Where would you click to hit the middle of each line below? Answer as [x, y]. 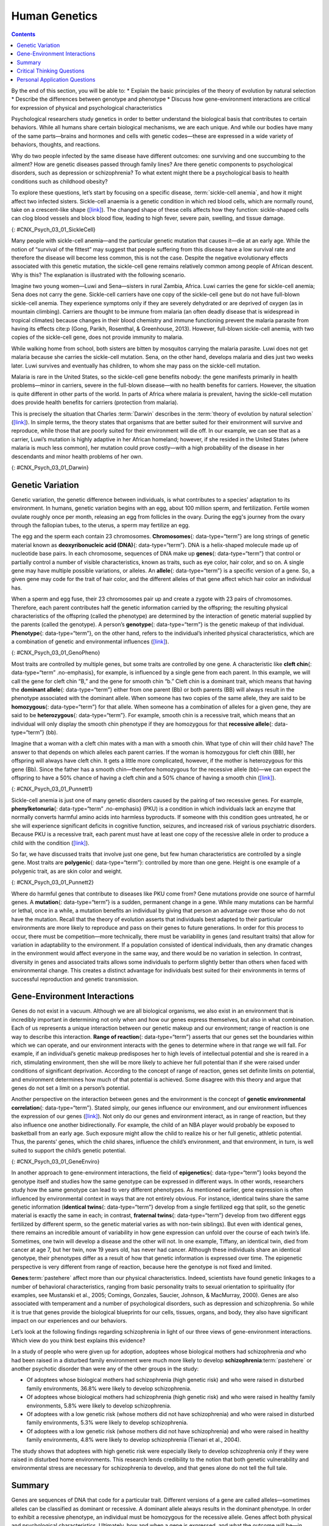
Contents [23, 34]
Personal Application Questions [56, 79]
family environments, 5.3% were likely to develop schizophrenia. [107, 1423]
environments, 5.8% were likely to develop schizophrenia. [99, 1405]
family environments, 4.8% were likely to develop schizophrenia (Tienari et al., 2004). [134, 1440]
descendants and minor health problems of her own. [77, 456]
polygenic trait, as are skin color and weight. [67, 871]
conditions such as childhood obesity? [59, 181]
